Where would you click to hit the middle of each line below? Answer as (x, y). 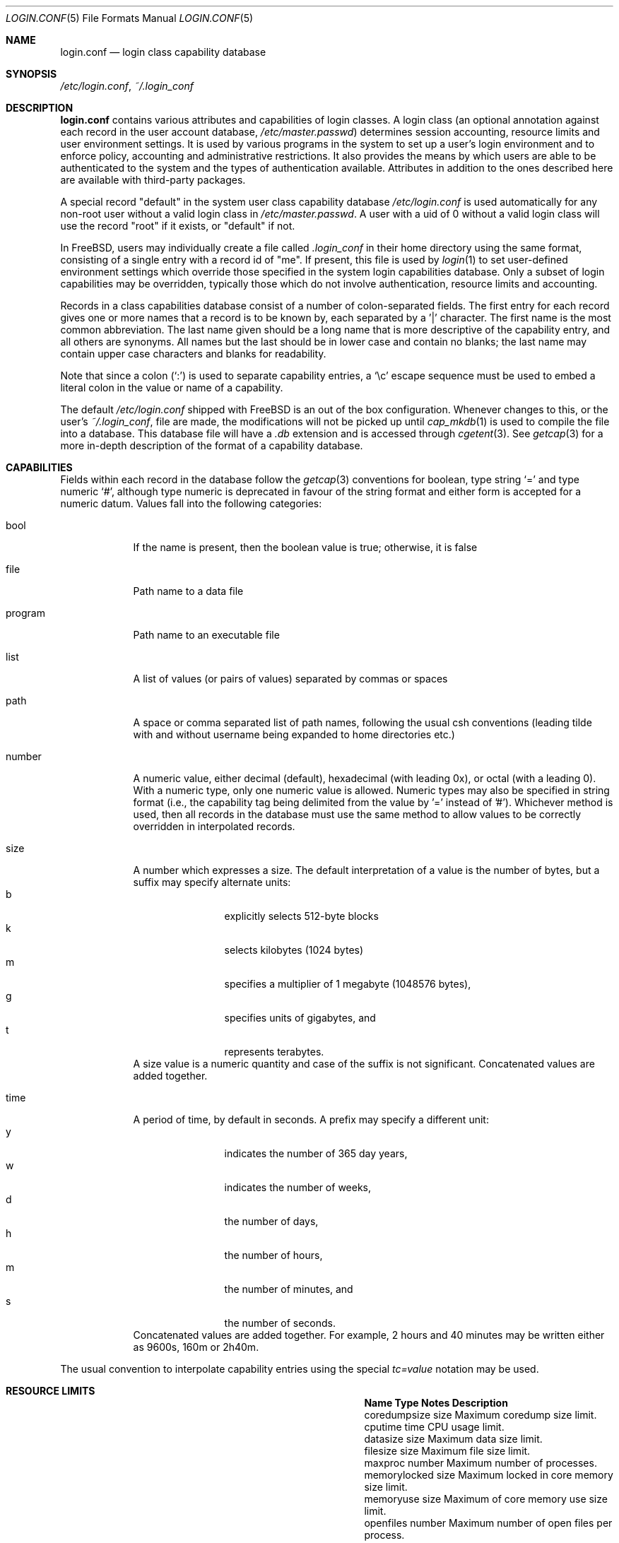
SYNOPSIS (31, 74)
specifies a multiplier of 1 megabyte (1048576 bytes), (348, 984)
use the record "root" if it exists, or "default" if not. (178, 226)
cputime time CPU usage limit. (434, 1427)
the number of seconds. (280, 1323)
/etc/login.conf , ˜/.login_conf (127, 86)
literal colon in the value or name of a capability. (172, 388)
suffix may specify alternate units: (212, 882)
